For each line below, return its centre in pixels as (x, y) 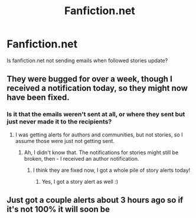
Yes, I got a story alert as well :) (80, 181)
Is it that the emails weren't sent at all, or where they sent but (96, 115)
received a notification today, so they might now (97, 88)
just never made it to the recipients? (59, 122)
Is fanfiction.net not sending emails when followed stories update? (87, 60)
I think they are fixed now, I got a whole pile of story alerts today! (112, 170)
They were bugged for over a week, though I (90, 79)
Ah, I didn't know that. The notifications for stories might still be (101, 152)
